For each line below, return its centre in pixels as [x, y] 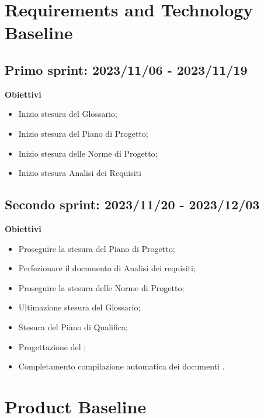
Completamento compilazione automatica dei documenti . [121, 366]
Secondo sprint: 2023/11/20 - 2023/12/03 [132, 204]
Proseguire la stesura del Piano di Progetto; [97, 248]
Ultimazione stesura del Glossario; [79, 307]
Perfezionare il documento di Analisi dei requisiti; [107, 268]
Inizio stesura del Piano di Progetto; [83, 133]
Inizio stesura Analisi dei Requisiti [80, 173]
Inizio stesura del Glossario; [68, 114]
